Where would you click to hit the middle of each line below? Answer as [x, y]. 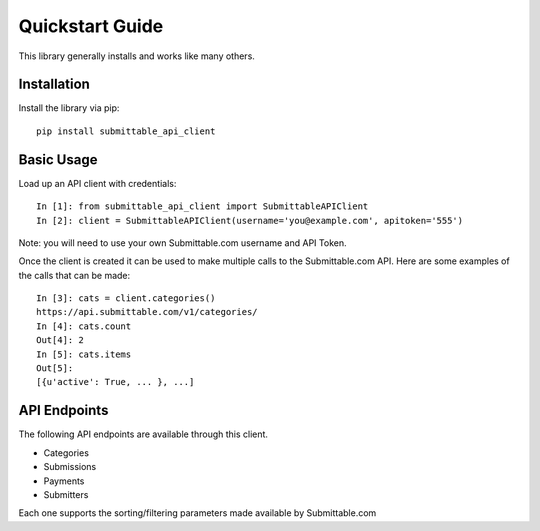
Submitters [66, 494]
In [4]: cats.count [84, 326]
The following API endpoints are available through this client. [143, 434]
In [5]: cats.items [84, 354]
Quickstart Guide [91, 26]
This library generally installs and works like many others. [136, 56]
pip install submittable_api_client [126, 131]
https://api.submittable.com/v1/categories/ [147, 312]
